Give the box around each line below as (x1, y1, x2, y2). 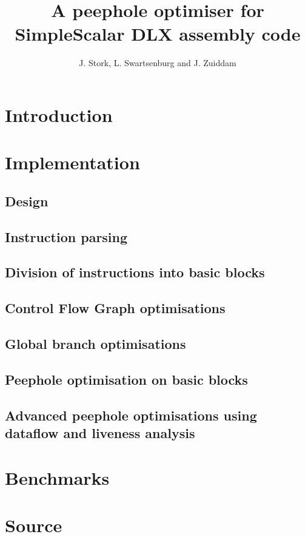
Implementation (5, 150, 140, 175)
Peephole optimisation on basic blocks (5, 370, 248, 388)
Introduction (5, 102, 113, 127)
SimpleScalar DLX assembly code (15, 21, 301, 46)
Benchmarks (5, 465, 110, 490)
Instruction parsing (5, 227, 128, 246)
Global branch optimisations (5, 334, 186, 353)
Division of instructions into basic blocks (5, 263, 265, 282)
